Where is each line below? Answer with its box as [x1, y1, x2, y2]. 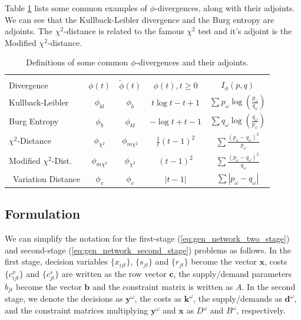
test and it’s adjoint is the [198, 25, 292, 37]
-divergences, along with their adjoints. [154, 2, 295, 14]
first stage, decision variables [5, 255, 108, 268]
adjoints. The [5, 25, 52, 37]
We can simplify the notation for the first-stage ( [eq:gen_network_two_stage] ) [5, 232, 290, 245]
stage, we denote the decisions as [5, 292, 123, 305]
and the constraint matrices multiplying [5, 304, 148, 316]
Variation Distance [12, 172, 81, 184]
